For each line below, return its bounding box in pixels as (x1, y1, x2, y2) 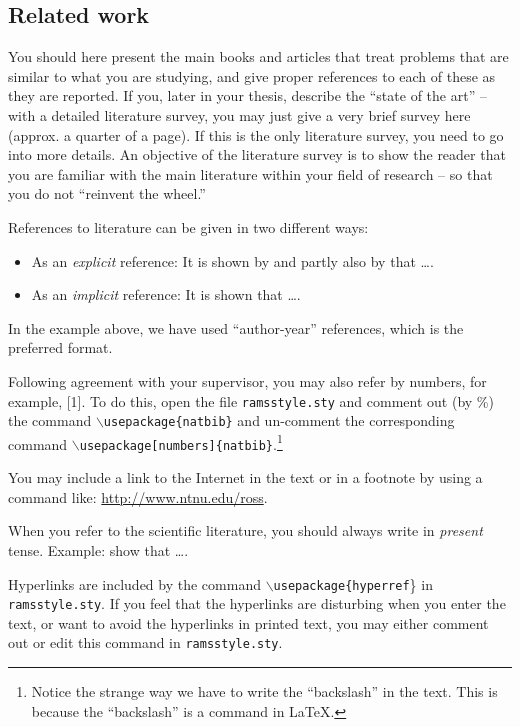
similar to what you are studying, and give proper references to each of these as (8, 65, 496, 86)
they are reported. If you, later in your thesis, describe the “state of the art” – (8, 85, 487, 106)
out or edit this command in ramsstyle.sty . (8, 632, 283, 653)
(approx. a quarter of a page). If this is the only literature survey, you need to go (8, 124, 504, 145)
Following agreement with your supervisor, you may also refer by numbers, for (8, 370, 487, 391)
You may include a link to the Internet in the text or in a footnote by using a (8, 467, 483, 488)
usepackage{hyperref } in (273, 573, 433, 594)
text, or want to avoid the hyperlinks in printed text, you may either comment (8, 612, 489, 633)
